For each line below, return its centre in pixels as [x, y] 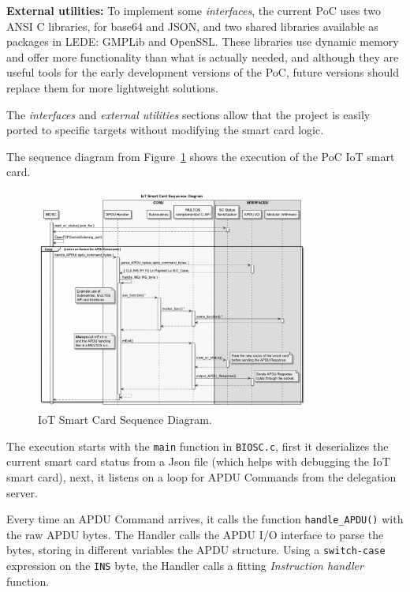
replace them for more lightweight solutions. [112, 87]
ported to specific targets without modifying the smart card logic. [165, 130]
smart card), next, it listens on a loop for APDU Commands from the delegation [201, 476]
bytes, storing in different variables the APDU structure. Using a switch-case [196, 550]
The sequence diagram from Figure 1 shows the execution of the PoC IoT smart [201, 156]
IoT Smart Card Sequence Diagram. [125, 420]
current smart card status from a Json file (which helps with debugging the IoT [198, 461]
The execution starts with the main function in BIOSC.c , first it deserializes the [198, 446]
